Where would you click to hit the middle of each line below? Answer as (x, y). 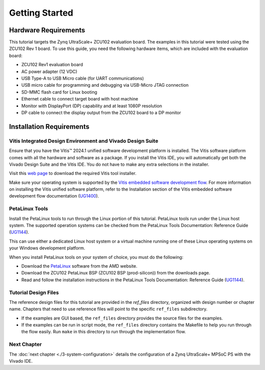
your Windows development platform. (47, 248)
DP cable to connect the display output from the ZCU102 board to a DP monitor (101, 112)
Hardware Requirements (47, 30)
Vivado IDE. (21, 361)
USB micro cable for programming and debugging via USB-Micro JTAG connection (105, 85)
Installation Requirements (49, 127)
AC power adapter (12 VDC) (49, 72)
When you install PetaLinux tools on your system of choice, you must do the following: (96, 257)
